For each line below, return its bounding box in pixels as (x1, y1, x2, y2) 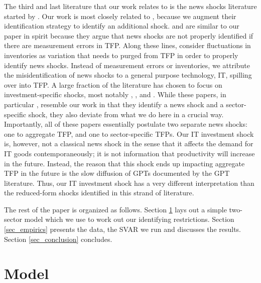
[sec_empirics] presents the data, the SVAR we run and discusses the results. (4, 224, 241, 234)
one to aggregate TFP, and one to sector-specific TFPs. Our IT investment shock (4, 128, 254, 139)
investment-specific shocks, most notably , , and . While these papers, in (4, 89, 226, 100)
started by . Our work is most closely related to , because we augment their (4, 11, 236, 21)
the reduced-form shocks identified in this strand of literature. (4, 187, 194, 198)
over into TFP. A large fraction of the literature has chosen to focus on (4, 79, 222, 90)
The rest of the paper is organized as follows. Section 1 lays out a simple (4, 204, 227, 214)
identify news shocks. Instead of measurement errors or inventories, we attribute (4, 60, 250, 70)
